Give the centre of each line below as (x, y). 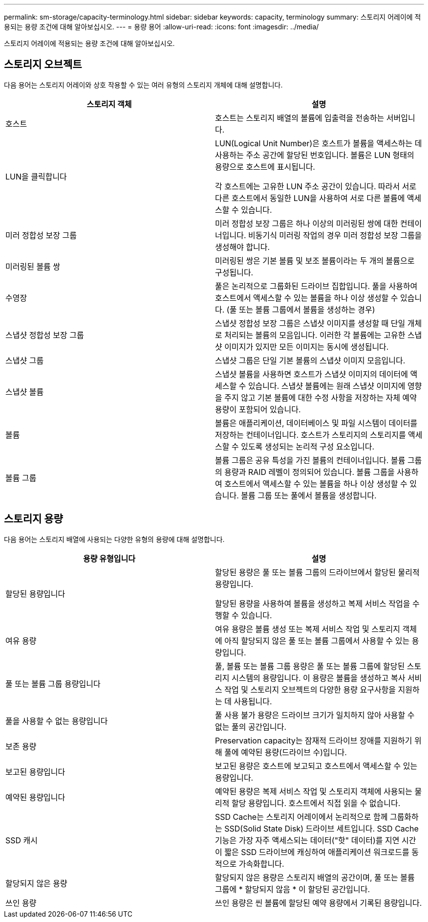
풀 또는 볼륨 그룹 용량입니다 (53, 684)
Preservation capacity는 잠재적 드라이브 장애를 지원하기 (314, 740)
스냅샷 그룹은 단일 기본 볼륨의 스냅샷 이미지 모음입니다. (310, 360)
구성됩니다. (234, 272)
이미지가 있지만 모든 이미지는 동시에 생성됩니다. (307, 347)
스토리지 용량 (33, 519)
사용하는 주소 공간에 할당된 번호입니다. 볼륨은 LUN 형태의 (315, 155)
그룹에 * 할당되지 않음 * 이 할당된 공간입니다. (293, 889)
